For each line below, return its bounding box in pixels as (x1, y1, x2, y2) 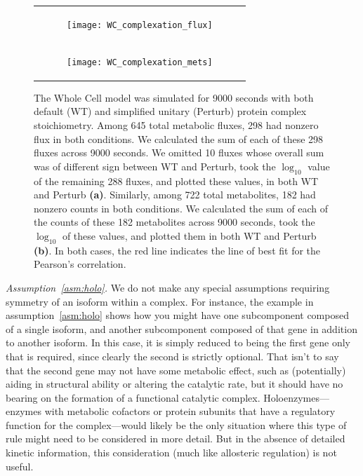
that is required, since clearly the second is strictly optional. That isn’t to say (6, 348, 339, 363)
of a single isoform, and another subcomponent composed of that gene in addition (6, 321, 357, 336)
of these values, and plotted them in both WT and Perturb (62, 228, 317, 243)
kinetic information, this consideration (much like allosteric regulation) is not (6, 445, 337, 460)
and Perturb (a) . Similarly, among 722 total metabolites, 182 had (34, 187, 316, 202)
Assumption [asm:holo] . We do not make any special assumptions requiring (6, 280, 330, 294)
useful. (6, 458, 34, 473)
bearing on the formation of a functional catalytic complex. (6, 390, 260, 404)
